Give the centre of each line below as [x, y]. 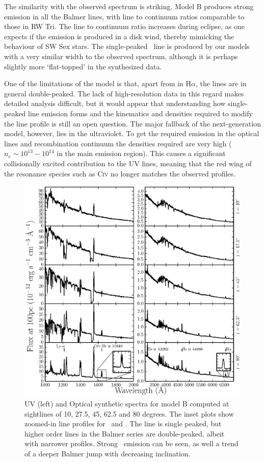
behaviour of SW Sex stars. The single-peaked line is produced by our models [127, 46]
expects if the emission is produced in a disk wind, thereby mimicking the [119, 36]
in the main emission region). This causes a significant [141, 153]
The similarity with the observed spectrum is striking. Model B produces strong [129, 6]
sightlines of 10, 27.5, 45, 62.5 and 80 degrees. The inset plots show [129, 413]
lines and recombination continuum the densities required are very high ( [118, 143]
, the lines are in [221, 83]
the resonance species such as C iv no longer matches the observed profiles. [120, 173]
